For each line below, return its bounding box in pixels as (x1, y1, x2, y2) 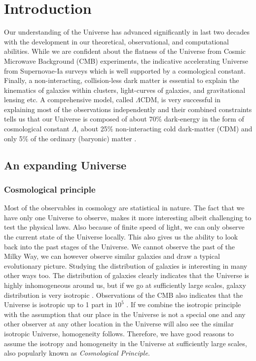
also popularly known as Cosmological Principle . (4, 348, 150, 358)
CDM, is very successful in (140, 94, 220, 105)
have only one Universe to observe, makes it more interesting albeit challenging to (4, 212, 252, 222)
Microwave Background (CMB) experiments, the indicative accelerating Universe (4, 55, 248, 66)
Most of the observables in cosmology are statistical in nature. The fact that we (4, 202, 245, 213)
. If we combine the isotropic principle (126, 299, 241, 310)
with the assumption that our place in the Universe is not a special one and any (4, 309, 246, 319)
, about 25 (76, 123, 108, 134)
